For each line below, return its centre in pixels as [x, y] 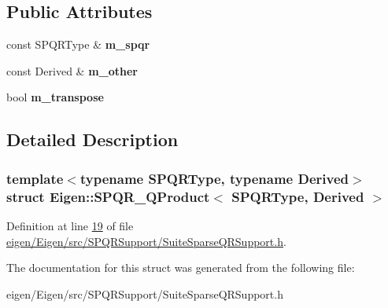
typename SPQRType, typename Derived [214, 178]
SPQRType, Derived [298, 196]
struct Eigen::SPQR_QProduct [108, 196]
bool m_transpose [55, 97]
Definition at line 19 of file [70, 225]
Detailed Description [92, 139]
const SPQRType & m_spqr [78, 44]
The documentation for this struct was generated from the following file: [181, 268]
